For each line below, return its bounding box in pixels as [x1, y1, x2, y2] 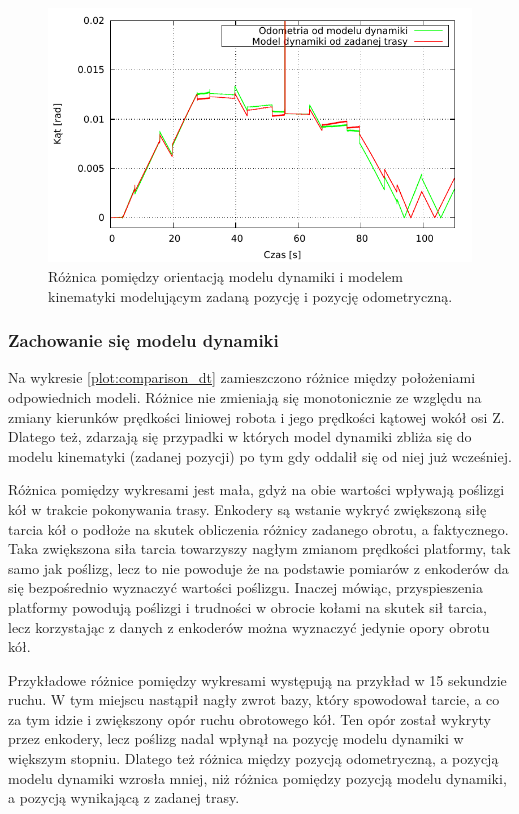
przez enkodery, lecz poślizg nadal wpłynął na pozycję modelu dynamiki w [8, 728, 464, 749]
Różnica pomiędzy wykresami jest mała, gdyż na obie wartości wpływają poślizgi [8, 479, 505, 500]
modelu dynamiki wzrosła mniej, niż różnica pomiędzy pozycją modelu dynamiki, [8, 767, 507, 788]
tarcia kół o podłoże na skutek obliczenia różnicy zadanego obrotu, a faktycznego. [8, 518, 509, 539]
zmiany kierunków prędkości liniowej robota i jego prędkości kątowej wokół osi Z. [8, 406, 505, 427]
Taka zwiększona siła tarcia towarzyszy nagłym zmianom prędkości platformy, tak [8, 538, 511, 559]
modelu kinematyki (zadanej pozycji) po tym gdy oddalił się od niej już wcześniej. [8, 445, 512, 466]
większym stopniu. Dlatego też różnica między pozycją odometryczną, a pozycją [8, 748, 499, 769]
